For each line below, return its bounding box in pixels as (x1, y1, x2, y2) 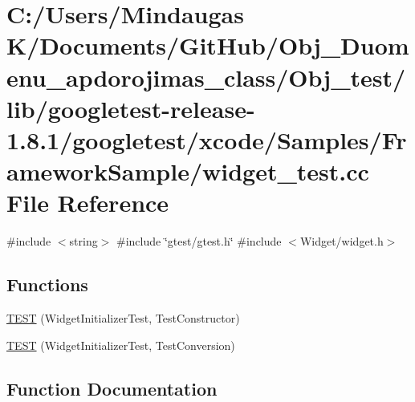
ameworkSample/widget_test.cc (6, 155, 369, 188)
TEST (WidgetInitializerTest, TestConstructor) (6, 310, 240, 327)
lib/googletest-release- (6, 91, 255, 124)
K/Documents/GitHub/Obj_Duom (6, 29, 409, 62)
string (69, 233, 98, 250)
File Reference (6, 186, 169, 219)
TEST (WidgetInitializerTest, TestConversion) (6, 336, 235, 353)
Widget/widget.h (299, 233, 384, 250)
